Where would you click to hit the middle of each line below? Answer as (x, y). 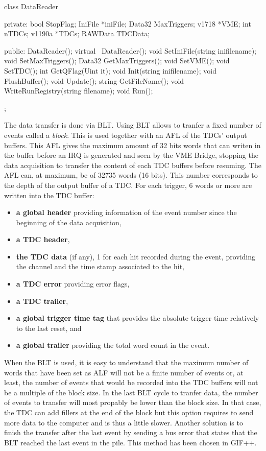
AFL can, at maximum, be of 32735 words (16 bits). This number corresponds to (131, 175)
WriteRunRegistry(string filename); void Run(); (79, 91)
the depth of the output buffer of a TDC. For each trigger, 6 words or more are (128, 185)
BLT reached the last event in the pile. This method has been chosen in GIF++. (130, 442)
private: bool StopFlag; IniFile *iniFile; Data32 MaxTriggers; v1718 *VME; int (128, 23)
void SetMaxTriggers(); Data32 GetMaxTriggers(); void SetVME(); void (117, 61)
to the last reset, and (49, 328)
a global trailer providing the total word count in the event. (113, 345)
